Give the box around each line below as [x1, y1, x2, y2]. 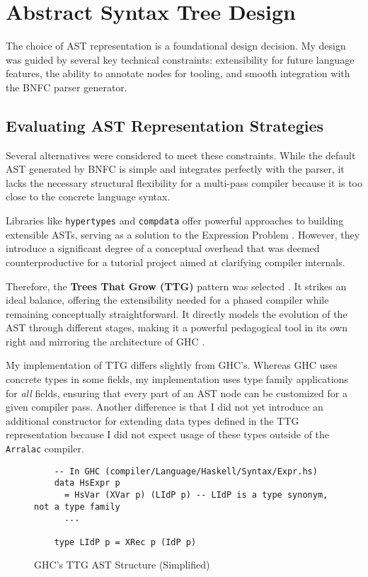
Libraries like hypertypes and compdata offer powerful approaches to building [6, 213, 344, 228]
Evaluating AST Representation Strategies [6, 114, 324, 136]
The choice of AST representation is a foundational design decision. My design [6, 38, 346, 53]
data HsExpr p [54, 478, 120, 489]
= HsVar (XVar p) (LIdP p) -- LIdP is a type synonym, [64, 490, 328, 501]
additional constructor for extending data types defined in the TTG [6, 413, 299, 428]
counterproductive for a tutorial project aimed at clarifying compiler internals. [6, 254, 345, 269]
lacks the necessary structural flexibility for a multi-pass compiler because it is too [6, 175, 362, 190]
